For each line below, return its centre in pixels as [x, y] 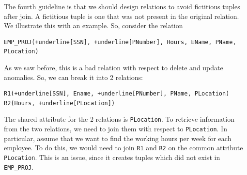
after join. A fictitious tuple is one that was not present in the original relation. [122, 16]
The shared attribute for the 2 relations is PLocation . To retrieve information [119, 119]
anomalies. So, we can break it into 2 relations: [73, 77]
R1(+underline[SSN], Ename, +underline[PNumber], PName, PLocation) [117, 94]
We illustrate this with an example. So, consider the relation [93, 25]
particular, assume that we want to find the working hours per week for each [118, 138]
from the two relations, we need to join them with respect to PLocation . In [116, 128]
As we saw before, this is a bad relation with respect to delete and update [114, 67]
